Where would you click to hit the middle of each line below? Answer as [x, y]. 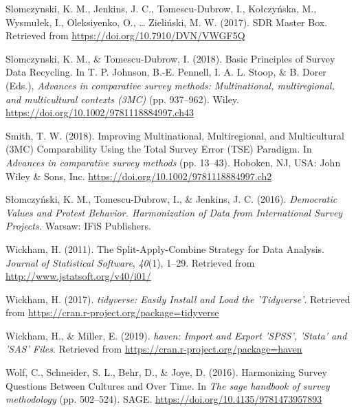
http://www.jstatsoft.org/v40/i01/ [78, 276]
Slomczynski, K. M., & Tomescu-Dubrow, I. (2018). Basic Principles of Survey [170, 58]
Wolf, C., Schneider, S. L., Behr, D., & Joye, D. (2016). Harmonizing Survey [166, 372]
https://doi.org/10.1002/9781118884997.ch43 [100, 112]
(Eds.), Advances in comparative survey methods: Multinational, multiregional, [170, 85]
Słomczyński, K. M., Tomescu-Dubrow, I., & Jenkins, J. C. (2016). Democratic [171, 199]
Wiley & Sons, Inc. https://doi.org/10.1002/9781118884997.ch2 [139, 176]
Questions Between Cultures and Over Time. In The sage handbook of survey [168, 385]
